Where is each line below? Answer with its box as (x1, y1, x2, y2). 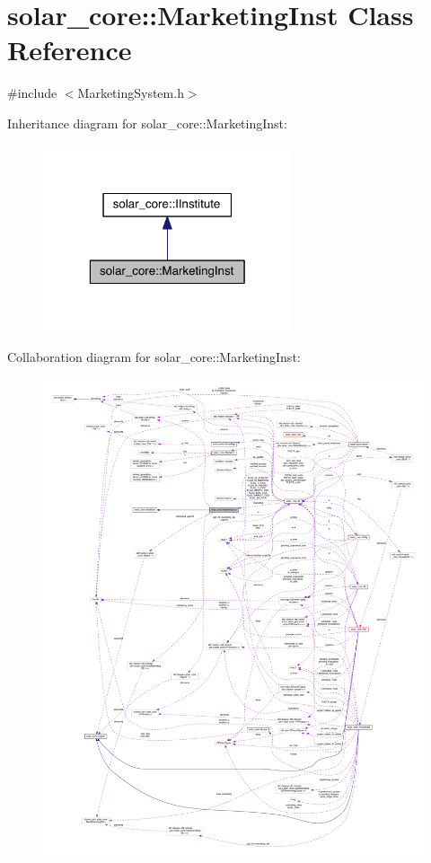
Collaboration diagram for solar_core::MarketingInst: (7, 347, 301, 365)
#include (7, 84, 57, 102)
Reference (7, 31, 132, 68)
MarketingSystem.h (77, 84, 184, 102)
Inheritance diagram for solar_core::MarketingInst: (7, 113, 287, 132)
